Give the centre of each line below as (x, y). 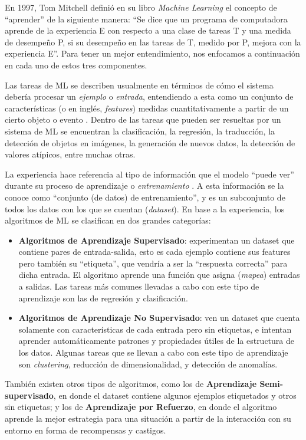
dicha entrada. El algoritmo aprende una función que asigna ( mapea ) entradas (159, 275)
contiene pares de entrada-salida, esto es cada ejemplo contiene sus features (154, 252)
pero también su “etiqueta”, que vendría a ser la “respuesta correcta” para (153, 263)
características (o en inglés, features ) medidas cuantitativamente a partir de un (147, 108)
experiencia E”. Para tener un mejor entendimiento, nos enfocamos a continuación (152, 53)
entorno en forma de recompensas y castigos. (85, 430)
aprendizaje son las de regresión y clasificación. (103, 298)
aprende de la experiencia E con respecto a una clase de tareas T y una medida (148, 30)
